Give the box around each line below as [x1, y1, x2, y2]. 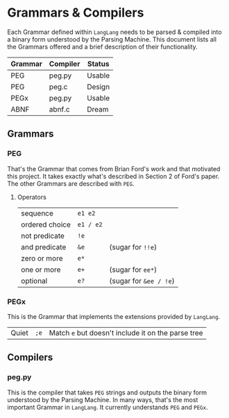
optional [20, 276, 48, 286]
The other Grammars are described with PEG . [7, 179, 135, 188]
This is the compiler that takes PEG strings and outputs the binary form [7, 388, 207, 397]
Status [87, 59, 110, 69]
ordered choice [20, 220, 71, 229]
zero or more [20, 253, 63, 263]
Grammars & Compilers [7, 5, 144, 21]
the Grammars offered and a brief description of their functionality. [7, 42, 198, 51]
